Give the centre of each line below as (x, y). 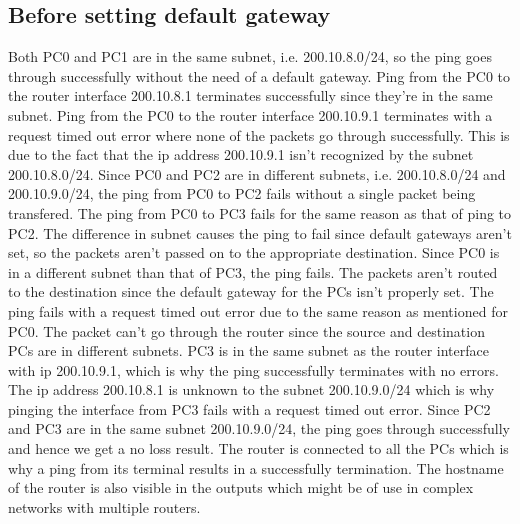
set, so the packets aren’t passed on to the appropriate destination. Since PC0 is (254, 252)
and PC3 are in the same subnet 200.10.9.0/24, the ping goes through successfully (259, 428)
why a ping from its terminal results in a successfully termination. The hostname (256, 467)
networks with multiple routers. (104, 506)
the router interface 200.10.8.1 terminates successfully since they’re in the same (250, 95)
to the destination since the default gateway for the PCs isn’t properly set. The (251, 291)
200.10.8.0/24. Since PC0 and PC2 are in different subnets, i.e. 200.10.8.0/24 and (257, 173)
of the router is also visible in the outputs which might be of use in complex (241, 487)
